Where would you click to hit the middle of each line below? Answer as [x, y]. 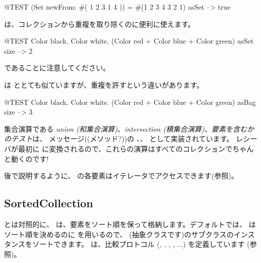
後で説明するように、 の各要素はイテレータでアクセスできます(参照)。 [121, 176]
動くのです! [30, 158]
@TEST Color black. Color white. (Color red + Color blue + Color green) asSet [129, 41]
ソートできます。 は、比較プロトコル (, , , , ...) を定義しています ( [141, 244]
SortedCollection [49, 203]
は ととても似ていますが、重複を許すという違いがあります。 [104, 84]
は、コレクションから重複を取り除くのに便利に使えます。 [100, 24]
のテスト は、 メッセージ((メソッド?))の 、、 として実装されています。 [119, 139]
